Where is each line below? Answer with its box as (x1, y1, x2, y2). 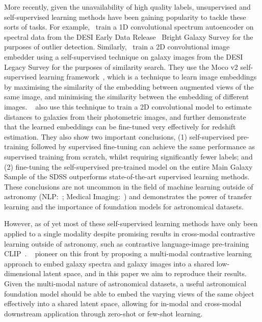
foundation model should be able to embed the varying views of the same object (4, 288, 254, 299)
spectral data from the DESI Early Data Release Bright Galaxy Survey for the (4, 31, 253, 42)
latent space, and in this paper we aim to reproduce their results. (43, 268, 247, 279)
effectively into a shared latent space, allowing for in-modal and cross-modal (4, 298, 242, 309)
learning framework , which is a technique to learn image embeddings (39, 71, 257, 82)
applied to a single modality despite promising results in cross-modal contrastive (4, 228, 255, 239)
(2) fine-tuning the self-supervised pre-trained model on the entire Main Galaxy (4, 161, 253, 172)
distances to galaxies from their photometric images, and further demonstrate (4, 111, 246, 122)
